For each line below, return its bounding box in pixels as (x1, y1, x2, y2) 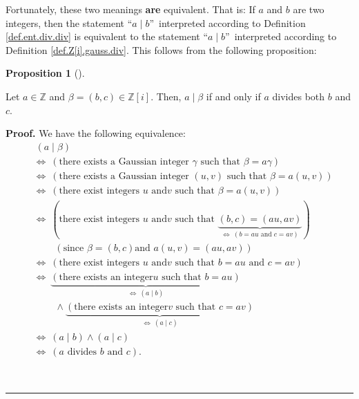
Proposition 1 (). (6, 66, 85, 80)
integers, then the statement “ (6, 15, 133, 30)
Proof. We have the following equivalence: (6, 126, 186, 140)
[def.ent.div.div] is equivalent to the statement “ (6, 29, 208, 44)
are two (293, 2, 324, 16)
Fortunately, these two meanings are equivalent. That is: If (6, 2, 255, 16)
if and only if (206, 89, 261, 103)
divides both (272, 89, 325, 103)
